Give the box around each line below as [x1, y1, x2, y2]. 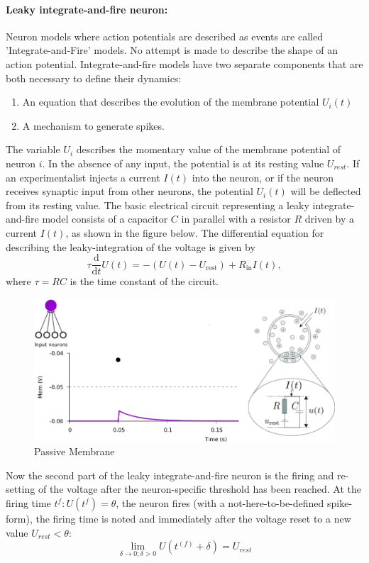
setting [6, 481, 35, 496]
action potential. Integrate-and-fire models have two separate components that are [6, 56, 363, 71]
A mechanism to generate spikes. [22, 118, 165, 133]
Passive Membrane [34, 444, 115, 459]
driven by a [304, 211, 355, 226]
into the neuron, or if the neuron [192, 169, 334, 184]
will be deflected [290, 184, 361, 199]
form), [6, 511, 33, 526]
